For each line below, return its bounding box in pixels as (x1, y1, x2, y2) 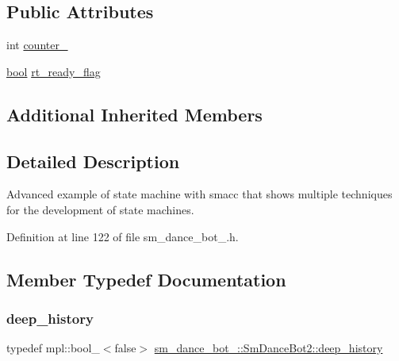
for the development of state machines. (6, 201, 194, 217)
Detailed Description (6, 148, 180, 173)
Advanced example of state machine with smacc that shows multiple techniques (6, 186, 393, 202)
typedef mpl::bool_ (6, 340, 100, 356)
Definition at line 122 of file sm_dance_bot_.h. (6, 228, 239, 244)
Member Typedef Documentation (6, 267, 286, 291)
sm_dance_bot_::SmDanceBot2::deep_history (154, 340, 383, 356)
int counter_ (6, 36, 68, 53)
